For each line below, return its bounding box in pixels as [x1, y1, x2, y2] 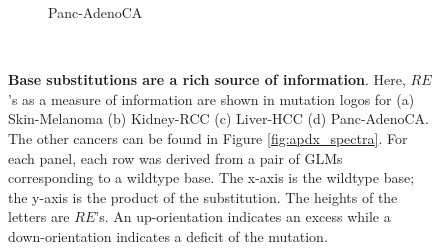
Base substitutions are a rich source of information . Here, [8, 69, 406, 90]
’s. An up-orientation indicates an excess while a [95, 206, 391, 227]
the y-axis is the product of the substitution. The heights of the [8, 186, 398, 207]
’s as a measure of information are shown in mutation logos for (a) [8, 88, 415, 109]
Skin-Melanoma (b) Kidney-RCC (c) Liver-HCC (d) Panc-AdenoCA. [8, 108, 430, 129]
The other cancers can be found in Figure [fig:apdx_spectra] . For [8, 127, 408, 148]
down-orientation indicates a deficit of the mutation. [8, 225, 328, 246]
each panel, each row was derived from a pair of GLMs [8, 147, 343, 168]
